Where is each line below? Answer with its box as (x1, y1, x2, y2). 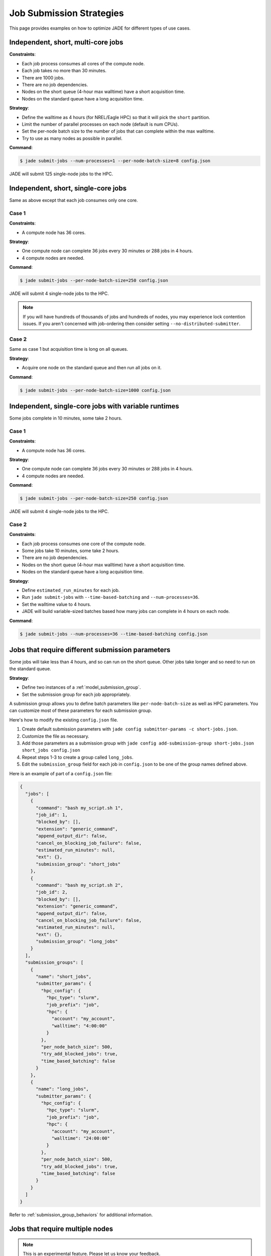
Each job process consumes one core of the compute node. (22, 541, 146, 547)
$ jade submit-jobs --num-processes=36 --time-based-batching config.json (20, 631, 208, 637)
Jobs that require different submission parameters (9, 646, 171, 654)
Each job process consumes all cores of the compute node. (22, 60, 145, 66)
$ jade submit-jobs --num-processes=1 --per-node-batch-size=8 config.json (20, 158, 211, 164)
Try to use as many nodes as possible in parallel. (22, 135, 123, 141)
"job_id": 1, (36, 812, 68, 818)
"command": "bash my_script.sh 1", (36, 805, 123, 811)
